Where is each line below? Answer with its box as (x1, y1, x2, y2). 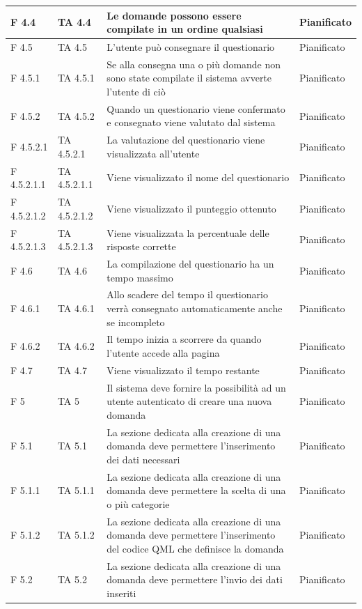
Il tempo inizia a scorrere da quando (107, 332, 262, 346)
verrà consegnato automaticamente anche (107, 301, 283, 316)
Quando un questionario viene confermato (107, 101, 285, 116)
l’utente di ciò (107, 84, 166, 98)
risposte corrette (107, 239, 176, 254)
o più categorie (107, 497, 170, 511)
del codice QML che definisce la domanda (107, 541, 284, 556)
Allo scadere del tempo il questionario (107, 287, 268, 302)
